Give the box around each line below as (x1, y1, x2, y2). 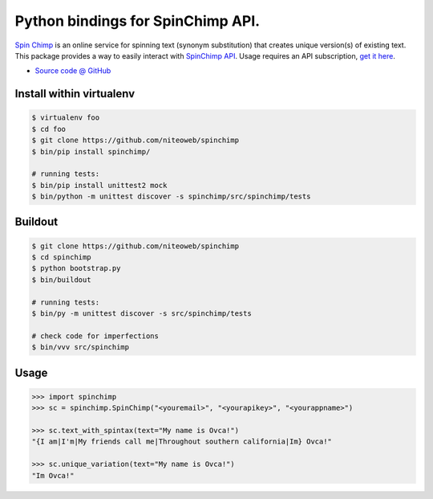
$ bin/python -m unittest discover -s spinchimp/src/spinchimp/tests (31, 192, 311, 201)
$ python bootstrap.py (31, 264, 121, 273)
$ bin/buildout (31, 275, 91, 284)
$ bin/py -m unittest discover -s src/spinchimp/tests (31, 309, 252, 317)
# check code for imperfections (31, 331, 160, 341)
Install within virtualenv (14, 87, 136, 100)
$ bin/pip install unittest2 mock (31, 181, 168, 190)
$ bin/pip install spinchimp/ (31, 147, 151, 156)
